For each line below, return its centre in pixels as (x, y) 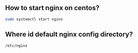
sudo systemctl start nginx (34, 19)
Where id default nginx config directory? (69, 34)
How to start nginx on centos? (52, 8)
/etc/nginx (16, 46)
